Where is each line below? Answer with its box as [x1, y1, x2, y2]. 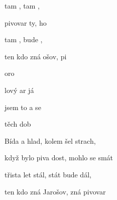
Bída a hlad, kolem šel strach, [5, 135, 96, 146]
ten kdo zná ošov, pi [5, 51, 67, 61]
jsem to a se [5, 102, 41, 112]
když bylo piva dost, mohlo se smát [5, 152, 113, 163]
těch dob [5, 119, 31, 129]
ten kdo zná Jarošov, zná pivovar [5, 186, 106, 196]
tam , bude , [5, 34, 43, 45]
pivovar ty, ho [5, 17, 47, 28]
